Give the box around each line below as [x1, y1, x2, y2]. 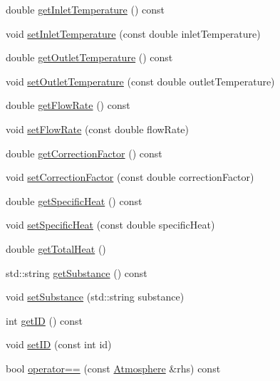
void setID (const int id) [6, 337, 112, 352]
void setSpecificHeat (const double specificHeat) [6, 217, 215, 232]
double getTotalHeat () [6, 241, 106, 256]
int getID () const [6, 313, 83, 328]
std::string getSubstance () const [6, 265, 147, 280]
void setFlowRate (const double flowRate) [6, 121, 190, 136]
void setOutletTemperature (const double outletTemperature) [6, 73, 275, 88]
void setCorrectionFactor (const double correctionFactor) [6, 169, 254, 184]
